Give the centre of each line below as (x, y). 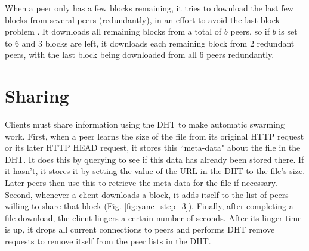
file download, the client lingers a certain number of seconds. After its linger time (153, 217)
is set (288, 31)
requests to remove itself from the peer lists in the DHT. (108, 241)
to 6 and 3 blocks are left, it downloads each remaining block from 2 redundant (150, 43)
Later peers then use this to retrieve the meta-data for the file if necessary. (141, 183)
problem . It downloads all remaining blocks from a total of (113, 31)
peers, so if (250, 31)
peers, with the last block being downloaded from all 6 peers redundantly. (140, 55)
